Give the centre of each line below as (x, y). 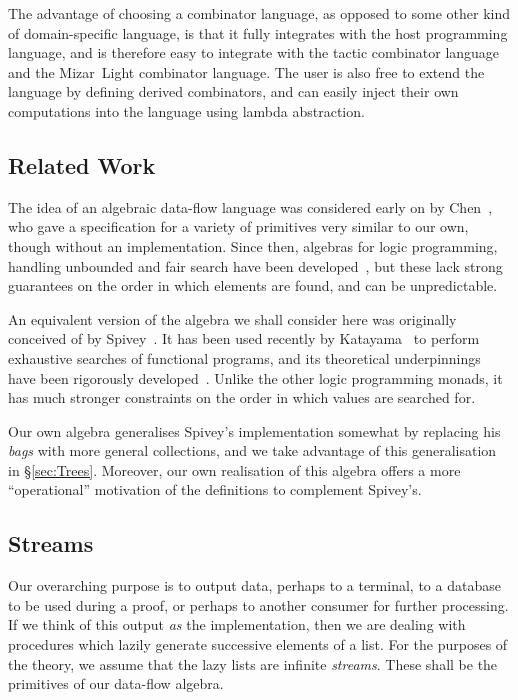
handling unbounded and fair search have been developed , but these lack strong (255, 265)
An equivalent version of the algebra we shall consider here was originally (232, 318)
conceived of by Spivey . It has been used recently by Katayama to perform (244, 338)
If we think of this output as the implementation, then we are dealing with (237, 624)
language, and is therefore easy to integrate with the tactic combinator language (254, 52)
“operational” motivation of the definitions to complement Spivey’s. (215, 489)
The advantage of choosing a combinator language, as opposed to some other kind (259, 13)
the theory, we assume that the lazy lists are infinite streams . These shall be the (253, 663)
